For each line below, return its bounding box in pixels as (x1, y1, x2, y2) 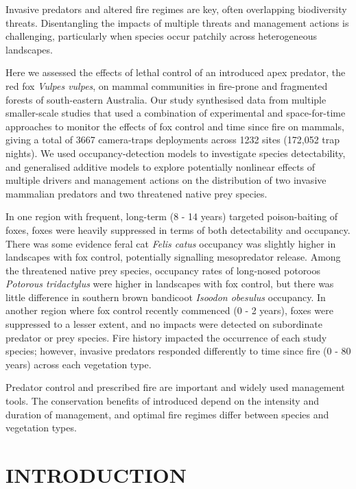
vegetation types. (5, 420, 77, 435)
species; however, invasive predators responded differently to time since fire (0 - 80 (5, 344, 351, 358)
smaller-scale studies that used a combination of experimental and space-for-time (5, 106, 346, 120)
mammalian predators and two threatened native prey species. (5, 186, 268, 200)
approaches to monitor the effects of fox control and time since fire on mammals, (5, 119, 344, 133)
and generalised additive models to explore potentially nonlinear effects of (5, 159, 316, 174)
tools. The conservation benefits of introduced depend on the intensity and (5, 394, 319, 408)
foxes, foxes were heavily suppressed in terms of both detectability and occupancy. (5, 222, 351, 237)
